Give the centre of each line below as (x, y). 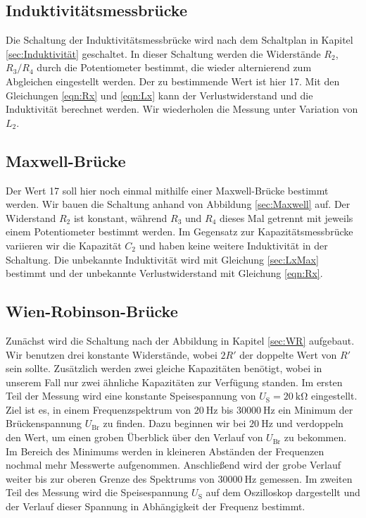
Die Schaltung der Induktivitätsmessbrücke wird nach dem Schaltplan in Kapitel (179, 40)
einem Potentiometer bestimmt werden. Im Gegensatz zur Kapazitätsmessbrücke (179, 232)
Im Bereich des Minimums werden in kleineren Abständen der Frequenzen (165, 451)
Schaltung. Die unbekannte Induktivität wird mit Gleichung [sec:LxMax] (162, 259)
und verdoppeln (310, 423)
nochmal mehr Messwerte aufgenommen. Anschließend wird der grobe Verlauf (173, 465)
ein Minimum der (316, 409)
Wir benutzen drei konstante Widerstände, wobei (112, 354)
